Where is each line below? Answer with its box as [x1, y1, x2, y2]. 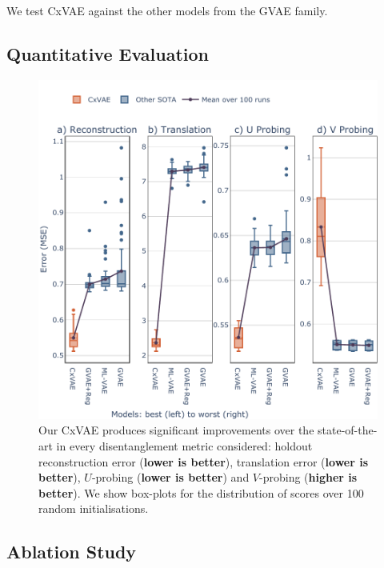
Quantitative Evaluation [6, 41, 209, 66]
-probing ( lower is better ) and [91, 469, 250, 486]
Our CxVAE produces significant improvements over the [38, 422, 314, 438]
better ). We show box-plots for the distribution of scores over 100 [38, 484, 364, 501]
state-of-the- [318, 422, 378, 438]
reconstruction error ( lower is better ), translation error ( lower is [38, 453, 369, 470]
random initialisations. [38, 500, 149, 517]
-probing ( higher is [259, 469, 358, 486]
